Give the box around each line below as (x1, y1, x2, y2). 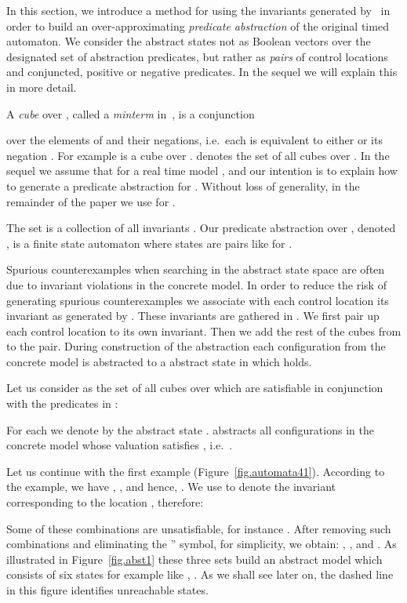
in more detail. (6, 78, 77, 95)
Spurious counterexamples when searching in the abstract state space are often (6, 261, 385, 278)
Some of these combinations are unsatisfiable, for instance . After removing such (6, 520, 391, 536)
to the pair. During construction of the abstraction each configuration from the (6, 338, 386, 354)
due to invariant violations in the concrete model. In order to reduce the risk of (6, 276, 387, 292)
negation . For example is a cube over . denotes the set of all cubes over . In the (6, 147, 390, 163)
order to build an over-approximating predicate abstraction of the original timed (6, 17, 389, 34)
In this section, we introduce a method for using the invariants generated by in (6, 2, 391, 18)
